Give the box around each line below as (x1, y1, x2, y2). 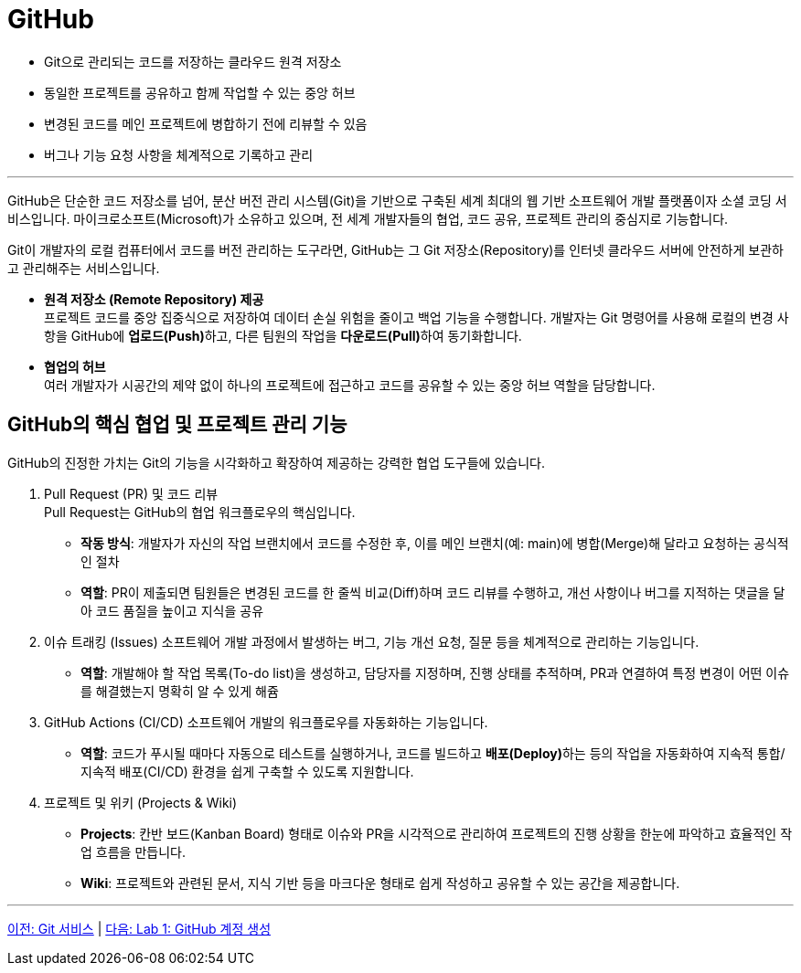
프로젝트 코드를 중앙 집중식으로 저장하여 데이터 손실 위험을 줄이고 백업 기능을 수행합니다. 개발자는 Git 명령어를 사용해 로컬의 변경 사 (44, 309, 789, 325)
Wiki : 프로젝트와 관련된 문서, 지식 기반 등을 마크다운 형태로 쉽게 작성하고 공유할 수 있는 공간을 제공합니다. (80, 874, 680, 891)
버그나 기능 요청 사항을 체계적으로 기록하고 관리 (44, 146, 314, 163)
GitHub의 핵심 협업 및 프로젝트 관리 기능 (7, 413, 347, 437)
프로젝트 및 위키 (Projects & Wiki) (44, 794, 238, 810)
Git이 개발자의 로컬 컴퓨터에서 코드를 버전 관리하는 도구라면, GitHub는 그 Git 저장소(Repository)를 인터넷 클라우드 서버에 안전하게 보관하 (7, 241, 784, 258)
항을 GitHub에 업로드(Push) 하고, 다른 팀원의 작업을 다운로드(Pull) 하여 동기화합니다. (44, 327, 522, 344)
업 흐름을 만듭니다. (80, 843, 186, 860)
